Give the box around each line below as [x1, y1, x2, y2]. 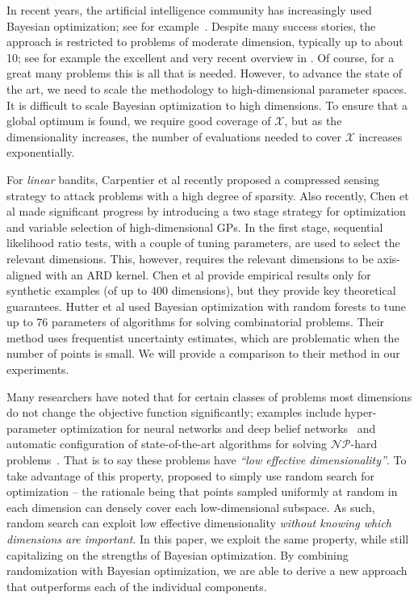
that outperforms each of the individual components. [6, 577, 267, 594]
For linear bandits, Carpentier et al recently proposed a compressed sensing [6, 170, 380, 187]
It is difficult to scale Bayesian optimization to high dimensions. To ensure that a [6, 96, 408, 113]
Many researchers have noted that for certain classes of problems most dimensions [6, 388, 412, 405]
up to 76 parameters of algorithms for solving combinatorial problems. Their [6, 313, 385, 330]
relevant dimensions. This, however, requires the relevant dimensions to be [6, 250, 374, 266]
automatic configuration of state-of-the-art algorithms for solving [6, 435, 328, 452]
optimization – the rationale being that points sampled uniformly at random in [6, 483, 398, 500]
